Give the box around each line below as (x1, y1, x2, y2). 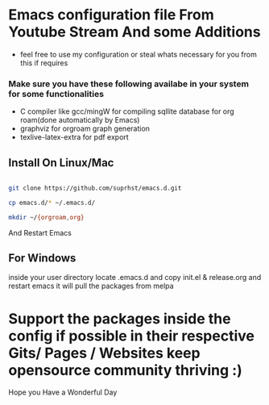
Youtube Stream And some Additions (8, 23, 261, 41)
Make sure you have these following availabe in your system (8, 78, 250, 90)
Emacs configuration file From (8, 6, 215, 24)
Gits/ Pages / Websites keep (8, 344, 201, 362)
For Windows (8, 252, 77, 265)
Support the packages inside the (8, 309, 231, 328)
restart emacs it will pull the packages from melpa (8, 281, 175, 291)
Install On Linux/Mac (8, 156, 114, 169)
